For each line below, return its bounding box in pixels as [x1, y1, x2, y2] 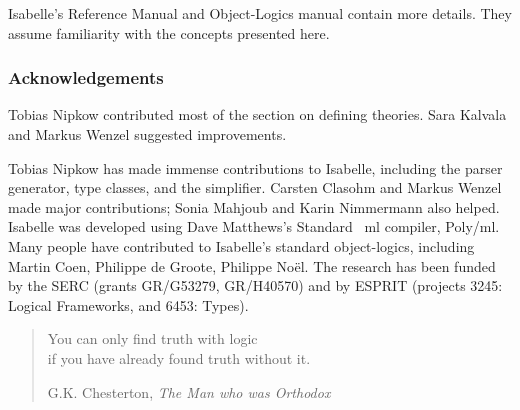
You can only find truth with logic [47, 328, 258, 349]
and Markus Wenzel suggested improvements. [8, 124, 287, 144]
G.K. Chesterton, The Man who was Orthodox [47, 381, 331, 402]
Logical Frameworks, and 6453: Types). [8, 294, 249, 315]
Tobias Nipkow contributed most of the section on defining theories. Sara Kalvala [8, 104, 507, 125]
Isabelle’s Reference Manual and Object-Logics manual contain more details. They [8, 3, 512, 23]
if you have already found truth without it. [47, 347, 311, 368]
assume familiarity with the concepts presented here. [8, 22, 330, 43]
